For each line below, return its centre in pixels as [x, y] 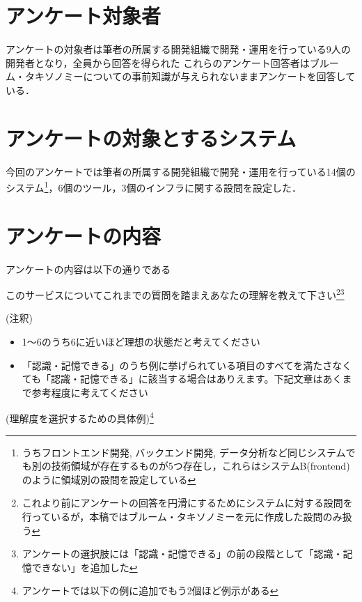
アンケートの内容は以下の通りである [88, 269]
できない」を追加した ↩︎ [85, 567]
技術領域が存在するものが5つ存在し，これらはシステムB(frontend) [200, 466]
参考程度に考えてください [90, 392]
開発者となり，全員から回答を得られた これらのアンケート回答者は [158, 62]
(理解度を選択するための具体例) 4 [80, 417]
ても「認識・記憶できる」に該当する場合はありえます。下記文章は [172, 379]
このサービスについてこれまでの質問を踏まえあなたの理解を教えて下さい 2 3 [175, 294]
